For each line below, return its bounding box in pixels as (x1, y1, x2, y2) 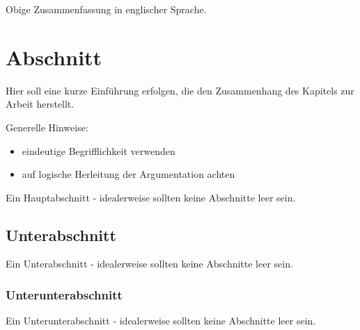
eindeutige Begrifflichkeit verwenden (22, 143, 175, 158)
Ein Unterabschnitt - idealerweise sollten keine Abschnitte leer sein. (6, 256, 293, 271)
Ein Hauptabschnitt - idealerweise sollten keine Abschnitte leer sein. (6, 190, 296, 204)
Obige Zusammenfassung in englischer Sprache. (6, 2, 207, 16)
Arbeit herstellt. (6, 97, 75, 111)
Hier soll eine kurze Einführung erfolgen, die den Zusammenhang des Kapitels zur (6, 83, 354, 97)
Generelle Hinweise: (6, 119, 88, 134)
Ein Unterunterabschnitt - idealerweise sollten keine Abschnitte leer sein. (6, 313, 316, 328)
